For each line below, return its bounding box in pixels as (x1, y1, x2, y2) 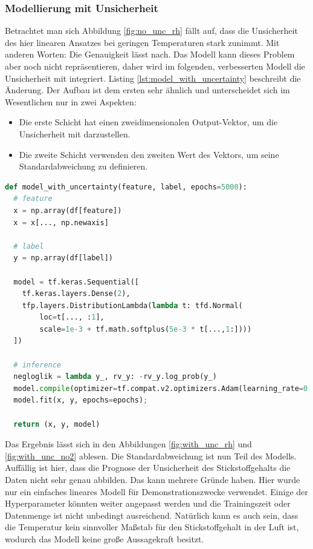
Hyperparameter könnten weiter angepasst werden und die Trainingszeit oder (5, 497, 291, 510)
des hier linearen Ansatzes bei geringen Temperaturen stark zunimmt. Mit (5, 36, 280, 48)
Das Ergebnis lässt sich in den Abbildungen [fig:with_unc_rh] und (5, 438, 252, 450)
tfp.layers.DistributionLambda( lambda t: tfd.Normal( (22, 301, 243, 310)
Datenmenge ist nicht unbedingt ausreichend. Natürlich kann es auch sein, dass (5, 508, 298, 521)
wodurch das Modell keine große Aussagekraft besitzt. (5, 532, 204, 545)
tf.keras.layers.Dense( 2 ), (22, 289, 131, 298)
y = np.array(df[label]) (13, 254, 113, 263)
